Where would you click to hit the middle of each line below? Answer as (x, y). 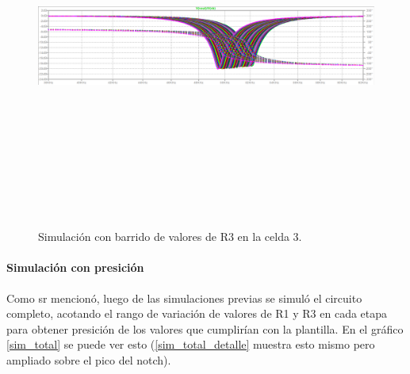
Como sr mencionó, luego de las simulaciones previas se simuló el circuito (184, 298)
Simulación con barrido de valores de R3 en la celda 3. (170, 237)
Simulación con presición (75, 267)
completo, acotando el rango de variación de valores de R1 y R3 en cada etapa (197, 313)
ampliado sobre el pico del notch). (89, 359)
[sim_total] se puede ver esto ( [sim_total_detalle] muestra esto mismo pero (191, 344)
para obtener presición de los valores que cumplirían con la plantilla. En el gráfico (205, 328)
